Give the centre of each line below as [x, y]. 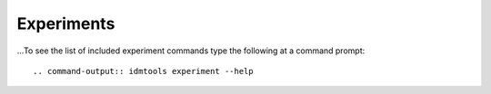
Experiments [66, 23]
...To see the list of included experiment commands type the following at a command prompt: [191, 51]
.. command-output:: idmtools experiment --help [143, 71]
